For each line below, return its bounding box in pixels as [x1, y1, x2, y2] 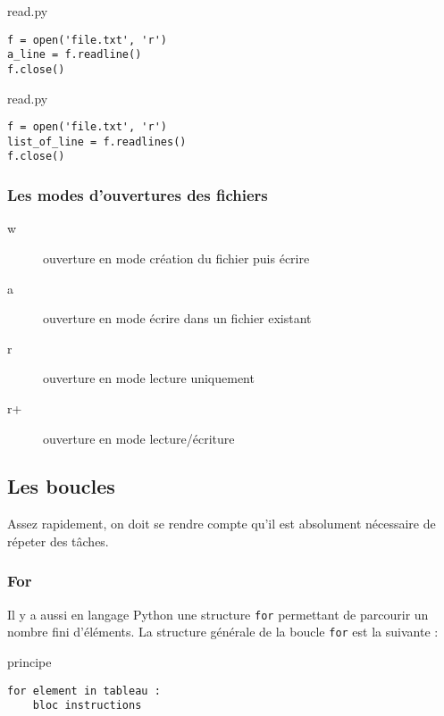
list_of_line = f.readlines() [7, 135, 187, 148]
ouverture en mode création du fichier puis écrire [43, 248, 310, 267]
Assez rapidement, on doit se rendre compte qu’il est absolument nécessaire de [7, 514, 436, 533]
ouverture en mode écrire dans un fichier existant [43, 309, 312, 328]
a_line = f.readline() [7, 48, 142, 62]
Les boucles [7, 472, 115, 500]
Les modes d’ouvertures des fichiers [7, 184, 268, 206]
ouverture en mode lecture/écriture [43, 429, 235, 447]
